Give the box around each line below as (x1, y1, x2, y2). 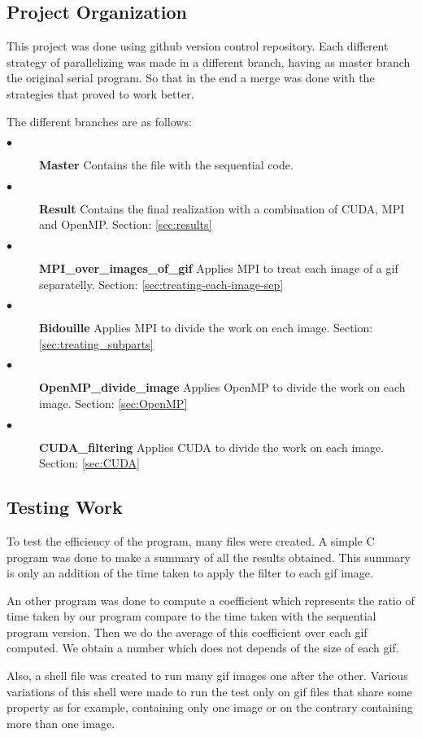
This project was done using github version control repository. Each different (7, 37, 389, 55)
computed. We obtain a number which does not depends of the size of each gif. (7, 639, 399, 656)
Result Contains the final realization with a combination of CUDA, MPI (39, 200, 405, 217)
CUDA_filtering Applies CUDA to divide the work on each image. (39, 438, 385, 455)
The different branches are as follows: (7, 112, 192, 129)
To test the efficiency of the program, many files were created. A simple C (7, 532, 375, 549)
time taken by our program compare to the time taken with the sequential (7, 608, 376, 625)
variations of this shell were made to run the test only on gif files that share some (7, 682, 412, 700)
